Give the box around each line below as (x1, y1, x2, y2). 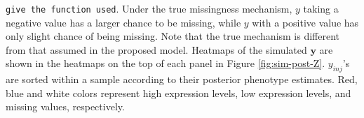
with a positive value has (252, 15, 359, 29)
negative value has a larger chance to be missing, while (6, 15, 241, 29)
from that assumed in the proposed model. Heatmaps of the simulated (6, 42, 307, 57)
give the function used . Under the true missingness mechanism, (6, 1, 292, 15)
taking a (303, 1, 339, 15)
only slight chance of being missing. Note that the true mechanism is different (6, 29, 340, 43)
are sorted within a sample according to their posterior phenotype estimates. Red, (6, 72, 358, 87)
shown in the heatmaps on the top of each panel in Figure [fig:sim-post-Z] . (6, 56, 325, 71)
